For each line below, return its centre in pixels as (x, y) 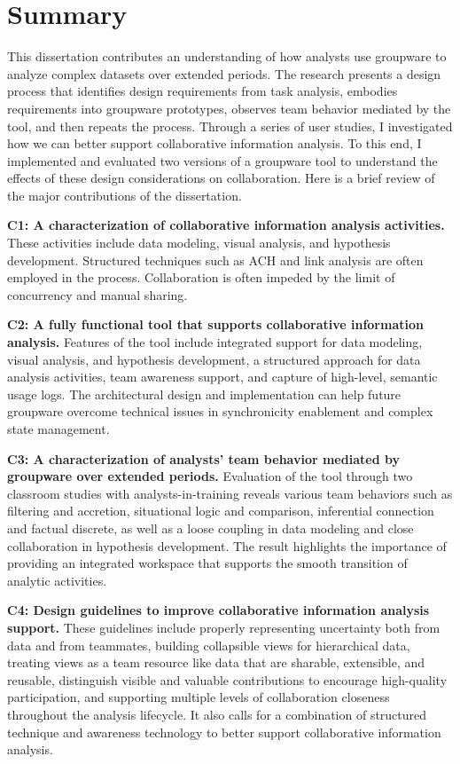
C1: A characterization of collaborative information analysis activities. (226, 225)
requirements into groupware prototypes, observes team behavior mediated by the (229, 108)
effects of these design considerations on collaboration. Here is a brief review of (221, 178)
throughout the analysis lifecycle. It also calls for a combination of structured (217, 714)
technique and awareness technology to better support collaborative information (224, 732)
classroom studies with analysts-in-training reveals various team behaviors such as (230, 493)
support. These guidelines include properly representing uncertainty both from (224, 627)
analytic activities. (57, 580)
